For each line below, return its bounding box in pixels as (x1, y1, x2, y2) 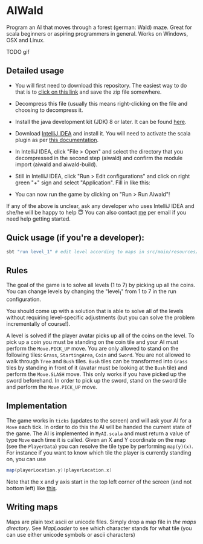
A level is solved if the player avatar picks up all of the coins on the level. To (6, 332, 195, 339)
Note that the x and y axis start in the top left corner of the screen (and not (6, 478, 192, 485)
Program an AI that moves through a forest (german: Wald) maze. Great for (6, 24, 192, 31)
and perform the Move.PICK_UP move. (6, 383, 98, 390)
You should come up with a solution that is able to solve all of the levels (6, 308, 184, 315)
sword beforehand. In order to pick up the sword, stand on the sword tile (6, 377, 187, 384)
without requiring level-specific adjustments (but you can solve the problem (6, 314, 195, 321)
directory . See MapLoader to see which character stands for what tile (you (6, 524, 192, 532)
